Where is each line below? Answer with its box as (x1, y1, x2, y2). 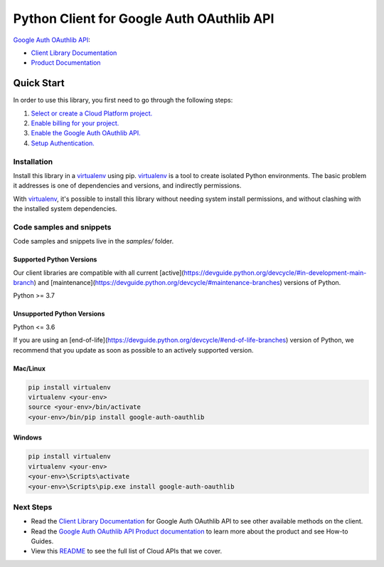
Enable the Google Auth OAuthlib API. (31, 129, 142, 137)
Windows (13, 433, 42, 442)
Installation (13, 157, 53, 167)
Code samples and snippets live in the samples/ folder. (13, 237, 174, 246)
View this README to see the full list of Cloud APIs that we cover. (31, 547, 223, 556)
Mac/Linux (13, 364, 46, 373)
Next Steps (13, 502, 53, 512)
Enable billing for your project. (31, 119, 119, 128)
